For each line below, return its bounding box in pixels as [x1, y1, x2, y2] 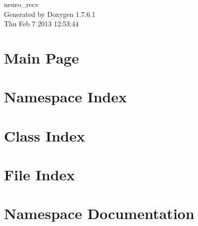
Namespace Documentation [4, 203, 195, 224]
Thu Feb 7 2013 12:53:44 [4, 18, 79, 29]
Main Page [4, 47, 79, 68]
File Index [4, 164, 75, 185]
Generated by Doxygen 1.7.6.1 [4, 8, 96, 19]
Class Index [4, 125, 85, 146]
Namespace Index [4, 86, 127, 107]
